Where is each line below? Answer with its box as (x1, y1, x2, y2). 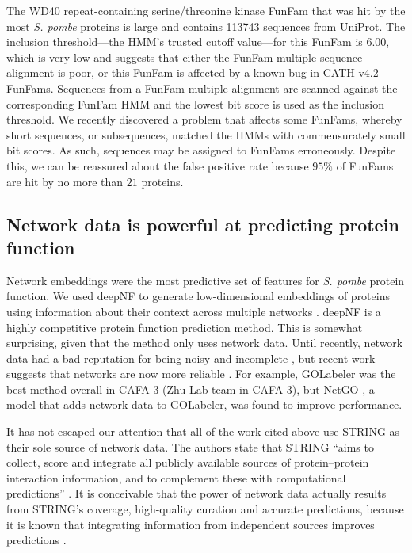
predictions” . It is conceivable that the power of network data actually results (6, 485, 387, 502)
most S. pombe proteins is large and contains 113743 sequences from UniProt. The (6, 17, 406, 34)
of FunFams (336, 157, 394, 174)
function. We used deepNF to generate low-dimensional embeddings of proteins (6, 288, 390, 304)
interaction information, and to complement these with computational (6, 469, 346, 486)
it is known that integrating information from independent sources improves (6, 516, 375, 532)
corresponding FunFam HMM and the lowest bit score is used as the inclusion (6, 95, 385, 112)
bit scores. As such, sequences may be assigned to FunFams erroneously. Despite (6, 142, 396, 158)
